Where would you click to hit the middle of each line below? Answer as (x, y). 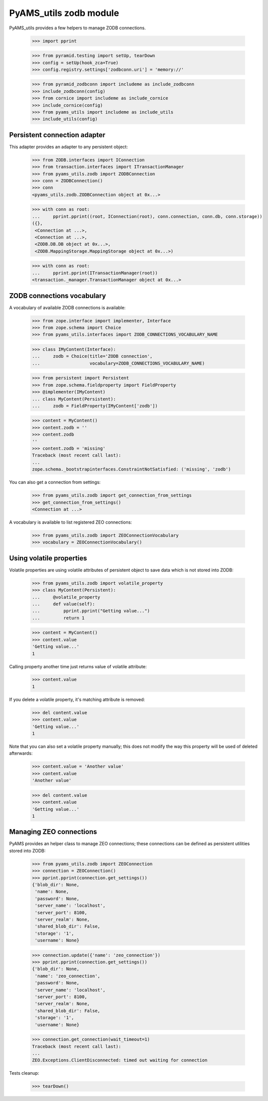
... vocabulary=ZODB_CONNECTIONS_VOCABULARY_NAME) (118, 363)
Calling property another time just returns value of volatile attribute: (78, 666)
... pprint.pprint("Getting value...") (91, 611)
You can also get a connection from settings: (55, 482)
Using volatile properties (48, 558)
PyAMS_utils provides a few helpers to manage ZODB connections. (77, 28)
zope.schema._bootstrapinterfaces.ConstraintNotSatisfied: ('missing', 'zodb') (132, 469)
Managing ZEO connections (53, 832)
